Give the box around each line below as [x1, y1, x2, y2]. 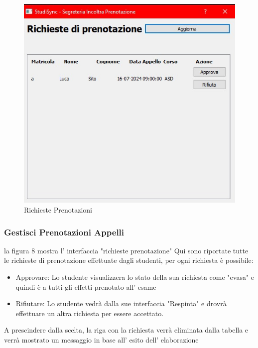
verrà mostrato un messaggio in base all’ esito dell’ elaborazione [4, 334, 199, 345]
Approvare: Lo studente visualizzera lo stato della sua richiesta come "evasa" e [15, 272, 255, 282]
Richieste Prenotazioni [24, 205, 93, 215]
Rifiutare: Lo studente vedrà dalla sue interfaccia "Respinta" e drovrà [15, 298, 227, 309]
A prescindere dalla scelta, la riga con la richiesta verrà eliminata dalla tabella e [4, 325, 249, 335]
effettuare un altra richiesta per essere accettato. [15, 308, 164, 318]
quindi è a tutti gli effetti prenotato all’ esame [15, 281, 156, 292]
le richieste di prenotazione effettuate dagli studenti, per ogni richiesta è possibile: [4, 255, 254, 265]
